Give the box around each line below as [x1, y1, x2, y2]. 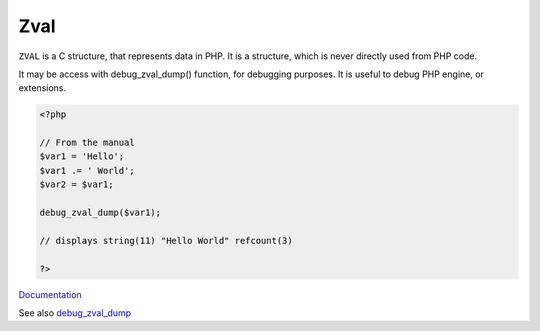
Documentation [18, 288, 82, 300]
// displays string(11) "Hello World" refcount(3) [39, 235, 294, 246]
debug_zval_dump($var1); [39, 207, 162, 219]
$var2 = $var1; [39, 179, 114, 190]
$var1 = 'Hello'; [39, 151, 125, 162]
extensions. [18, 82, 67, 94]
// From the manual [39, 137, 135, 149]
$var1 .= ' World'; [39, 165, 135, 176]
